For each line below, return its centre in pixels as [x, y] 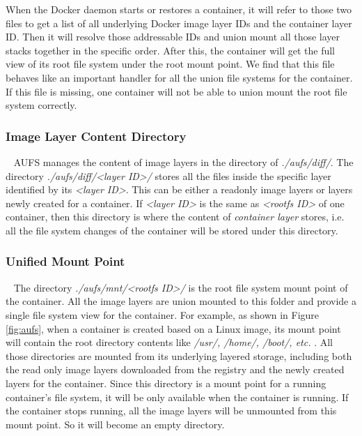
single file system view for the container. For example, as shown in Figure [163, 314]
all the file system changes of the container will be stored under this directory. [172, 230]
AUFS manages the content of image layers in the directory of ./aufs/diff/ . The [183, 161]
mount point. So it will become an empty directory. [115, 424]
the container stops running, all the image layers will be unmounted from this [171, 411]
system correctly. [41, 105]
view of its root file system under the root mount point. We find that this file [170, 64]
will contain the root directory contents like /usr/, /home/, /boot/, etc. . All [169, 342]
